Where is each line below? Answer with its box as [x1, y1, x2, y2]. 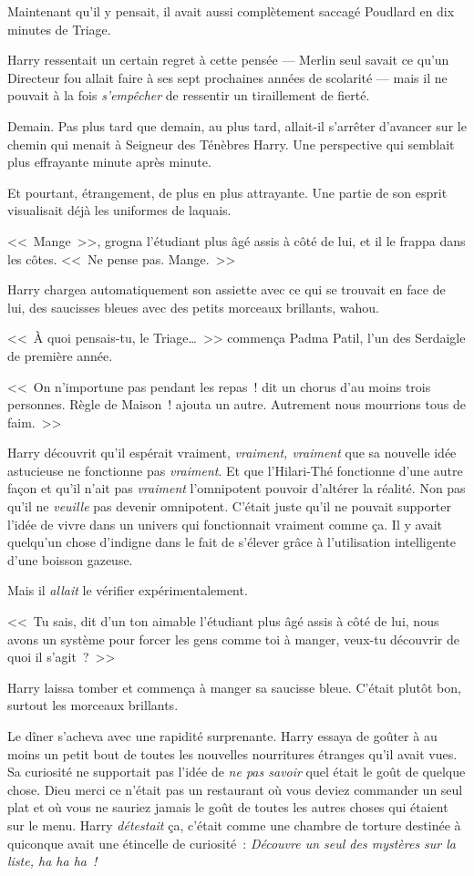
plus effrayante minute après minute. [7, 152, 211, 171]
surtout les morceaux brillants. [7, 696, 179, 715]
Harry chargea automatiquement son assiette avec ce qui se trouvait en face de [7, 280, 446, 299]
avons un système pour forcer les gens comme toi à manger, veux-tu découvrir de [7, 629, 460, 648]
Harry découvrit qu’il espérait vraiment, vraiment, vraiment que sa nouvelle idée [7, 443, 457, 462]
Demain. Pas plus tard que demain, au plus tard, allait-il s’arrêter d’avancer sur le [7, 116, 467, 135]
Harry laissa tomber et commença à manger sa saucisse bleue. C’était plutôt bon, [7, 677, 461, 696]
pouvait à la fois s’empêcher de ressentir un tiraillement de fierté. [7, 86, 370, 105]
